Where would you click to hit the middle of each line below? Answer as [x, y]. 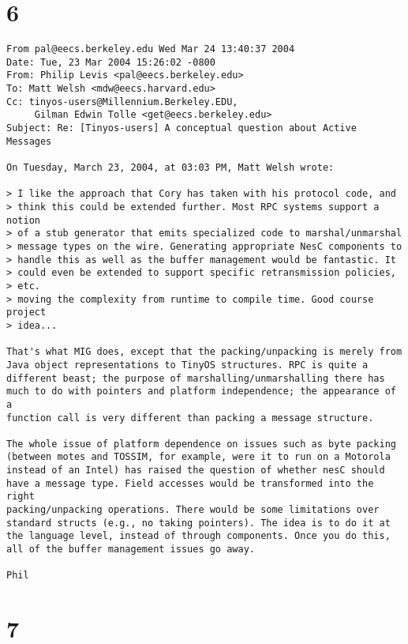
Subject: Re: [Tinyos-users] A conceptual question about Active [182, 128]
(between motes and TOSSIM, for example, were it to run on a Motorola [198, 457]
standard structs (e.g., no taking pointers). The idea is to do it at [198, 523]
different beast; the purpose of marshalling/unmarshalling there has [196, 378]
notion [23, 220]
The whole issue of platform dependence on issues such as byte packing [201, 444]
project [26, 313]
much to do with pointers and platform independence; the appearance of [201, 392]
